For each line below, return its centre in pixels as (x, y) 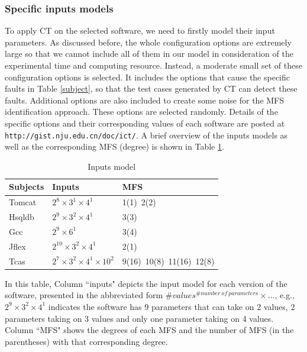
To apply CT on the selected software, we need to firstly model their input (140, 30)
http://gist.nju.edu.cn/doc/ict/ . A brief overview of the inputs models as (146, 135)
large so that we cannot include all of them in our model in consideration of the (149, 54)
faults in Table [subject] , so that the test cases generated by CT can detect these (151, 88)
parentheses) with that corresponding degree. (86, 341)
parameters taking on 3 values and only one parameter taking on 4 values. (139, 318)
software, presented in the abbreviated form (84, 295)
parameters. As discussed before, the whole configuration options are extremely (148, 42)
